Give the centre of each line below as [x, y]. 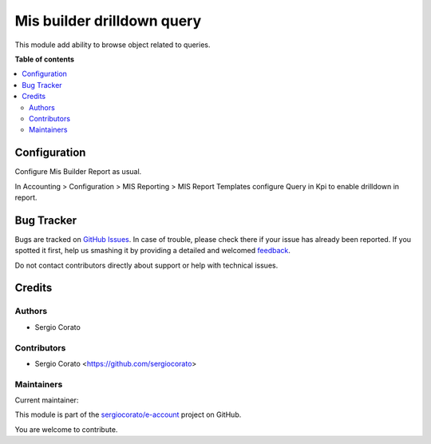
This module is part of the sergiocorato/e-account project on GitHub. [128, 414]
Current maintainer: [47, 400]
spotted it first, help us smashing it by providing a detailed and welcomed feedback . [153, 251]
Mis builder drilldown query [108, 21]
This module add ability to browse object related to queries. [113, 45]
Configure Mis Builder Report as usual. [78, 172]
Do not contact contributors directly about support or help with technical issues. [146, 265]
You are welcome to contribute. [66, 429]
